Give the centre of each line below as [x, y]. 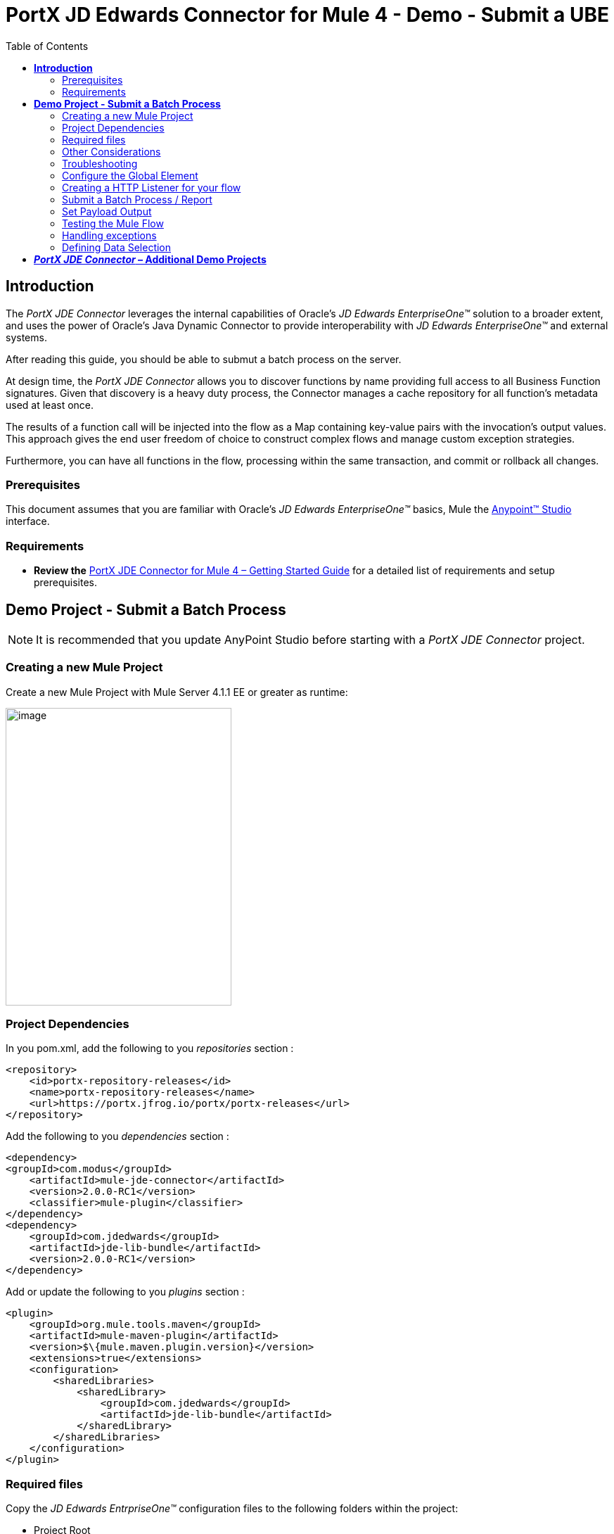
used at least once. [50, 405]
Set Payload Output [107, 211]
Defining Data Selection [117, 247]
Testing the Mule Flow [113, 223]
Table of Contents [47, 46]
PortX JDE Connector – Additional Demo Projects [150, 259]
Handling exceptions [109, 235]
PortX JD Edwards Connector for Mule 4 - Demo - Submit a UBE [308, 15]
